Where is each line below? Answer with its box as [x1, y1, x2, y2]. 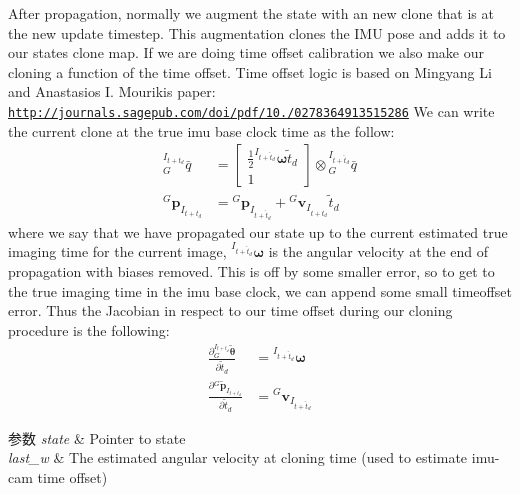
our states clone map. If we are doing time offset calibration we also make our [8, 42, 484, 63]
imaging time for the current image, [8, 241, 227, 262]
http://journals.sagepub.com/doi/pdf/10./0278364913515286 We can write [8, 100, 495, 121]
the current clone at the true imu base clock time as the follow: [8, 120, 395, 141]
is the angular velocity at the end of [268, 241, 489, 262]
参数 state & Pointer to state [8, 427, 186, 448]
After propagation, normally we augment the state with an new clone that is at [8, 3, 494, 23]
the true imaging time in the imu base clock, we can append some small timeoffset [8, 280, 512, 301]
